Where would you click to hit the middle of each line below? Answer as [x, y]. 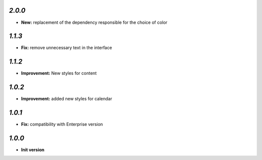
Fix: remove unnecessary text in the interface [67, 48]
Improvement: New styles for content [59, 73]
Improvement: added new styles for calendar [67, 99]
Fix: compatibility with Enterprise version [62, 124]
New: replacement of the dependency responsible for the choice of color [94, 22]
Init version [33, 150]
